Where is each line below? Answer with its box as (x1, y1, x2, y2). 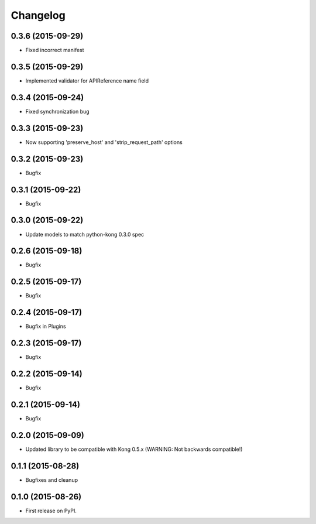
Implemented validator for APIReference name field (25, 77, 149, 84)
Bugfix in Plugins (25, 323, 67, 330)
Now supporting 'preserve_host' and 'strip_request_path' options (25, 138, 183, 146)
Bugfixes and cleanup (25, 476, 78, 483)
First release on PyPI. (25, 507, 77, 514)
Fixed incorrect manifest (25, 47, 84, 54)
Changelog (11, 9, 66, 22)
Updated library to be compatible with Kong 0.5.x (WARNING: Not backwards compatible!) (25, 446, 243, 453)
